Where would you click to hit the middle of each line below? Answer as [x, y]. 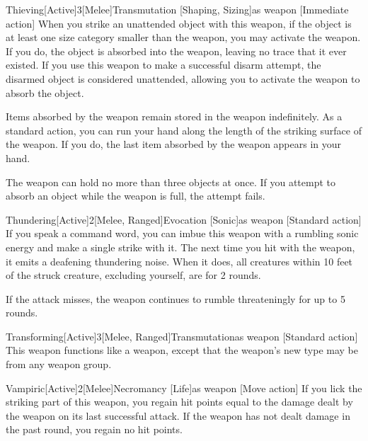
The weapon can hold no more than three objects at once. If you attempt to [171, 182]
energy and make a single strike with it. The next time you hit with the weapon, [180, 247]
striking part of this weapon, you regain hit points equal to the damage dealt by [179, 402]
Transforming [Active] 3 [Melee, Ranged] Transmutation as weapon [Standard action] [182, 336]
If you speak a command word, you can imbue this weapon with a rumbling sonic [182, 233]
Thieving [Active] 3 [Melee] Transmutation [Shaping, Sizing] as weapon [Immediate [177, 9]
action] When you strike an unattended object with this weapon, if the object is [179, 23]
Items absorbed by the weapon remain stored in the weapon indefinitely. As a [174, 116]
